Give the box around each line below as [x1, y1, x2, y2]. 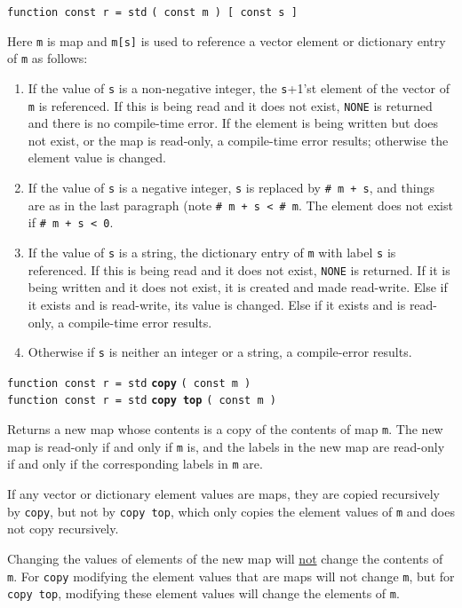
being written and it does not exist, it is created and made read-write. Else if [28, 278, 448, 296]
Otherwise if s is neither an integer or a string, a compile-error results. [28, 343, 412, 361]
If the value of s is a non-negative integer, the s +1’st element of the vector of [28, 78, 450, 97]
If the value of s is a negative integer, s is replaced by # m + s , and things [28, 178, 434, 197]
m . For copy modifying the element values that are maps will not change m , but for [7, 566, 455, 585]
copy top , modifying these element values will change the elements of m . [7, 584, 400, 603]
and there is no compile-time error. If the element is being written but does [28, 114, 439, 132]
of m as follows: [7, 49, 88, 67]
